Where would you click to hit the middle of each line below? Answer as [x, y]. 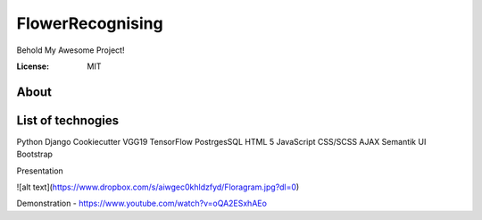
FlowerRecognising [90, 23]
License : [33, 66]
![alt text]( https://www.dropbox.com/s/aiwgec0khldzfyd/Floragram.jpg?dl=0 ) [158, 187]
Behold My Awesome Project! [71, 50]
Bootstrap [35, 154]
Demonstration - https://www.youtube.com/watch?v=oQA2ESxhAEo [142, 203]
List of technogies [68, 120]
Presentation [40, 171]
